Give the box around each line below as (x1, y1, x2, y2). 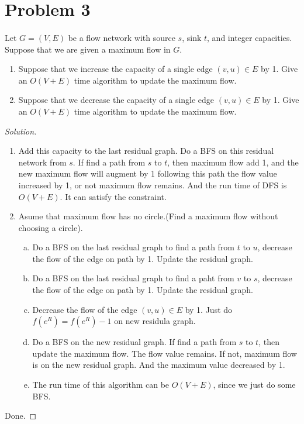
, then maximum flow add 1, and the (167, 156, 299, 168)
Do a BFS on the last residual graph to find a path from (32, 241, 235, 253)
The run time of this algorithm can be (32, 378, 170, 391)
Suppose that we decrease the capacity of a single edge (18, 94, 215, 106)
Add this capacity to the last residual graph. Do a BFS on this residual (18, 144, 274, 157)
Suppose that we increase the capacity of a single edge (18, 63, 213, 75)
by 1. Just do (185, 303, 233, 315)
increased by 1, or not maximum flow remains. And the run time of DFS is (18, 178, 287, 191)
